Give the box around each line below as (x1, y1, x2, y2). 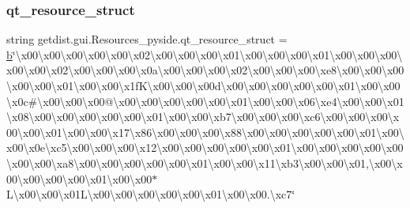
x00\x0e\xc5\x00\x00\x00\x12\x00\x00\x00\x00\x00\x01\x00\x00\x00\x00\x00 (6, 139, 404, 156)
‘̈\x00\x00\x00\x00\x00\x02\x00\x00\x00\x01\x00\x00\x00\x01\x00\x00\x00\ (12, 46, 403, 62)
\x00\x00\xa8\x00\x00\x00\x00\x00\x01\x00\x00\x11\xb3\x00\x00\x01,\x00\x (6, 154, 403, 171)
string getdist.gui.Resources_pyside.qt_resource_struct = (6, 31, 288, 47)
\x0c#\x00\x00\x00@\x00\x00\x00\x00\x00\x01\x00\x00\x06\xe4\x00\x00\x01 (6, 93, 404, 109)
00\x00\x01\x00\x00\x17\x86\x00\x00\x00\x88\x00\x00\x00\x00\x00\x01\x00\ (6, 123, 404, 140)
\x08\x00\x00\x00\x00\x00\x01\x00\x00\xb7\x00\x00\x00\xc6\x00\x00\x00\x (6, 108, 400, 125)
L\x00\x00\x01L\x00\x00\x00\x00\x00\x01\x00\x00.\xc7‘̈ (6, 186, 295, 202)
